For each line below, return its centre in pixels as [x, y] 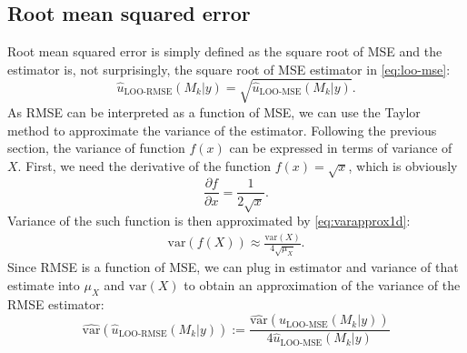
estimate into [44, 284]
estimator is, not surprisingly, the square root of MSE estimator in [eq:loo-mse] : [229, 69]
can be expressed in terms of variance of [341, 148]
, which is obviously [403, 165]
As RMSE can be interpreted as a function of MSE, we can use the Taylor [214, 111]
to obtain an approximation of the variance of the [322, 284]
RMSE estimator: [56, 303]
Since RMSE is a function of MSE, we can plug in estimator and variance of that [233, 267]
